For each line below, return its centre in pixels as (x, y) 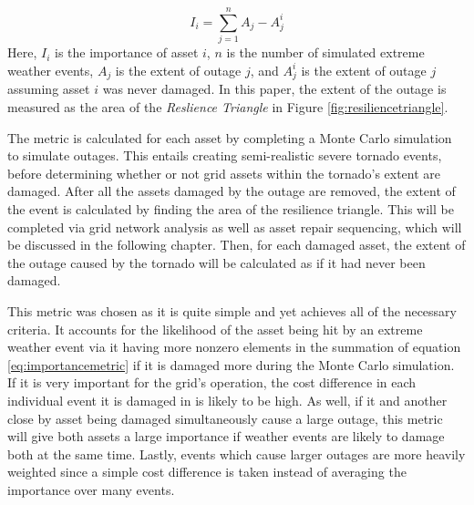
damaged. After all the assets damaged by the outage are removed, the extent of (232, 191)
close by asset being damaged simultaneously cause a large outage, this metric (225, 418)
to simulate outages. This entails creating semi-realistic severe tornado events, (225, 155)
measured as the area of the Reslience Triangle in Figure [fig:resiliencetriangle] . (228, 107)
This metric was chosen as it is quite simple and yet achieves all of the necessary (232, 310)
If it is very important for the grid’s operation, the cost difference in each (212, 382)
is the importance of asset (126, 52)
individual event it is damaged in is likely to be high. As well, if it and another (227, 400)
